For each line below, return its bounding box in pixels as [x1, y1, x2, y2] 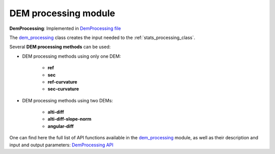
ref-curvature [47, 79, 77, 85]
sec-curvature [47, 86, 79, 92]
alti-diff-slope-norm [47, 116, 92, 122]
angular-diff [47, 123, 74, 129]
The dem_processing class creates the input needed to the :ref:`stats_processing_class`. [9, 34, 196, 41]
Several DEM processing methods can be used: [9, 44, 111, 50]
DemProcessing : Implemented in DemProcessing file [9, 25, 121, 31]
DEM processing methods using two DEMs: [22, 97, 113, 103]
